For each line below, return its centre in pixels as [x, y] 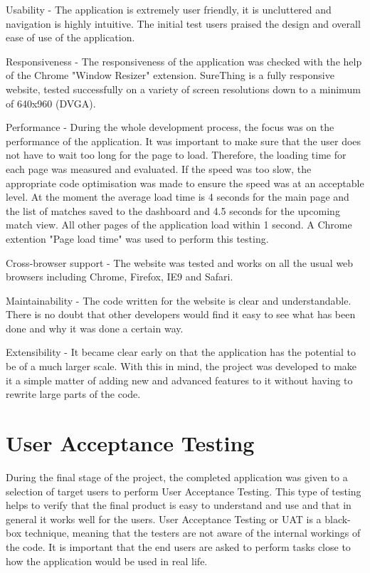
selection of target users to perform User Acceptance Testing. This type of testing [184, 491]
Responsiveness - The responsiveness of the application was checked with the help [184, 61]
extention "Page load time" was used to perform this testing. [137, 238]
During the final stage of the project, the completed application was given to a [177, 477]
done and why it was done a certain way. [95, 328]
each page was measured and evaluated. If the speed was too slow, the [159, 168]
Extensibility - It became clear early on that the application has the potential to [181, 352]
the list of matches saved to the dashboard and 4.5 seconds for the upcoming [173, 210]
